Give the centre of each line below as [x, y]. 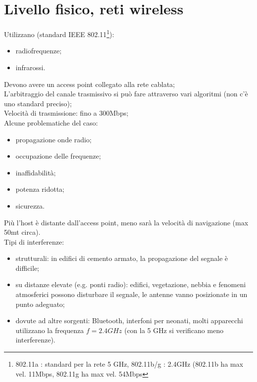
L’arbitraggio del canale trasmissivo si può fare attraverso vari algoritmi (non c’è [126, 94]
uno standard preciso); [38, 103]
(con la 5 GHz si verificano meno [174, 330]
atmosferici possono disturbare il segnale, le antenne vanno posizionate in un [131, 294]
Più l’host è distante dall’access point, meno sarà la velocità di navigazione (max [126, 222]
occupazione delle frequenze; [58, 156]
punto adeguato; [40, 304]
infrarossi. [30, 67]
